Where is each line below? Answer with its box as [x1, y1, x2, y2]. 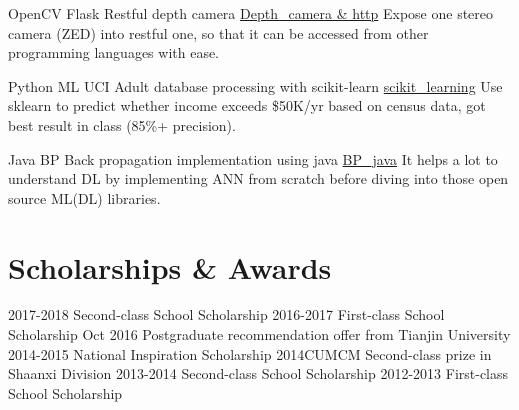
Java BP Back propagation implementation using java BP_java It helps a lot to [8, 148, 498, 169]
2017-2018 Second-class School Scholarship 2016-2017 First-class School [8, 304, 445, 325]
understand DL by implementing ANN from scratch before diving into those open [8, 168, 509, 189]
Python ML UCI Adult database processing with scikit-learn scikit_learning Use [8, 75, 503, 96]
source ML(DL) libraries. [8, 187, 161, 208]
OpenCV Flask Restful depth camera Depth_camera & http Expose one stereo [8, 3, 494, 23]
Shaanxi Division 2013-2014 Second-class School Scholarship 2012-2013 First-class [8, 363, 509, 384]
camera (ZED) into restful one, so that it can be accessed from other [8, 22, 429, 43]
